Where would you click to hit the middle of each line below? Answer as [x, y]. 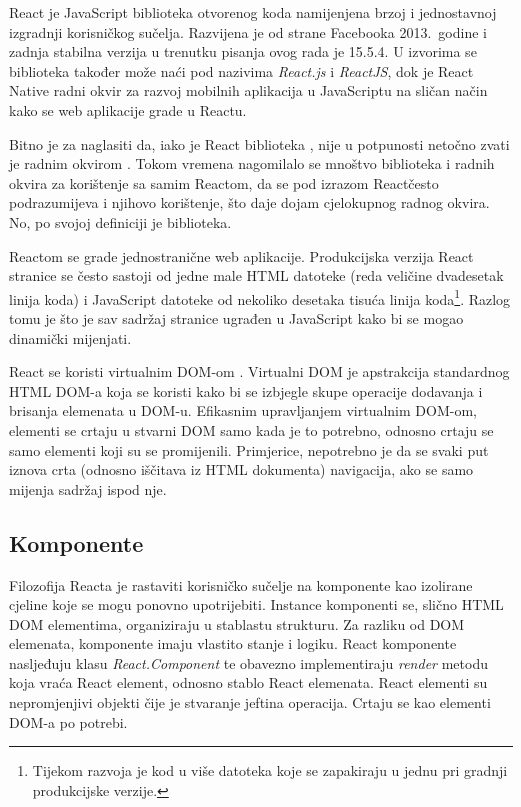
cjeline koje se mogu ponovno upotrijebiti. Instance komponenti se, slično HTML [256, 604]
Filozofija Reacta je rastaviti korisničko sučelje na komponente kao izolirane [241, 584]
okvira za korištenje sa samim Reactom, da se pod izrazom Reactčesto [224, 182]
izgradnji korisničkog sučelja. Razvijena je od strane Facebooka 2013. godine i [248, 31]
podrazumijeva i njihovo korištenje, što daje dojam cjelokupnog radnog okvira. [249, 202]
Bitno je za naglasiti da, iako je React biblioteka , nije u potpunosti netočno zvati [259, 143]
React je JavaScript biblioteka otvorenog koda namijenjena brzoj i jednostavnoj [253, 12]
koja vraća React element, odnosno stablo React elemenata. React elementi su [248, 682]
